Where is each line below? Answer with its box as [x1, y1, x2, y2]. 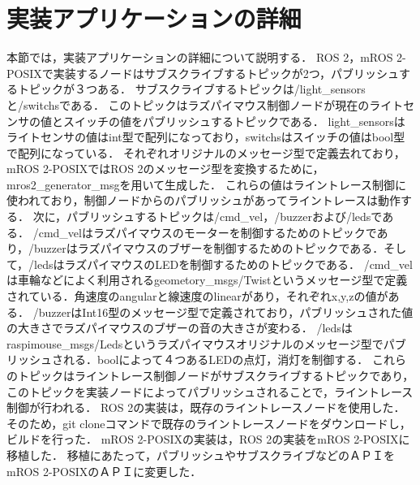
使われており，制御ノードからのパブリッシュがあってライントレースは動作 [6, 192, 401, 209]
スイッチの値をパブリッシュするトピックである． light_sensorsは [62, 112, 405, 129]
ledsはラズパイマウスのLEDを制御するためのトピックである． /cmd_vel [34, 255, 413, 272]
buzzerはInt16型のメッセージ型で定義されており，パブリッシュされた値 [38, 303, 414, 320]
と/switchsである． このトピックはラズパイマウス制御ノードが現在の [6, 96, 370, 113]
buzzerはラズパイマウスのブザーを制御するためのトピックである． [34, 240, 384, 257]
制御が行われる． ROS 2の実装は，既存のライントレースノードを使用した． [6, 399, 405, 416]
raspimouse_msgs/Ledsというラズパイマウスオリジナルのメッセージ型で [6, 335, 384, 352]
